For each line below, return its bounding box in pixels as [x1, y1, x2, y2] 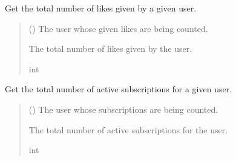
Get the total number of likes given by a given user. [5, 2, 197, 14]
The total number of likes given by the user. [28, 42, 192, 55]
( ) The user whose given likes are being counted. [28, 22, 208, 34]
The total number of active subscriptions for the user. [28, 123, 228, 136]
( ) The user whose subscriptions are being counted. [28, 103, 218, 115]
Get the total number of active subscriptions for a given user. [5, 83, 232, 95]
